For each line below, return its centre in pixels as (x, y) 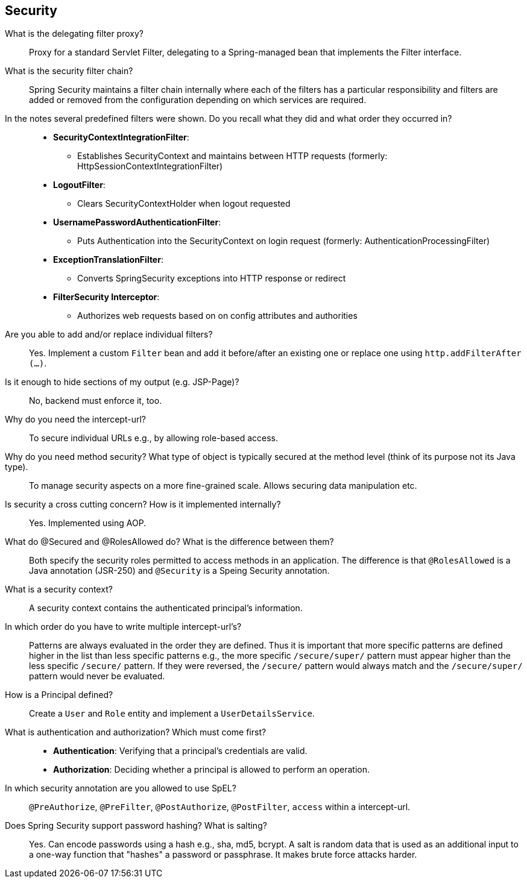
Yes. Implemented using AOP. (88, 523)
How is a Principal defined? (59, 695)
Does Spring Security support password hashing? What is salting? (136, 826)
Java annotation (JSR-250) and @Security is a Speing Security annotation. (179, 571)
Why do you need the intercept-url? (75, 420)
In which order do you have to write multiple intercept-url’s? (123, 627)
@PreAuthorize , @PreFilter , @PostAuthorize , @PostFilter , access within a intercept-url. (220, 807)
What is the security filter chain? (69, 71)
